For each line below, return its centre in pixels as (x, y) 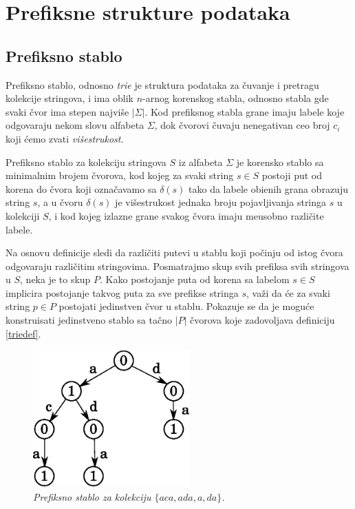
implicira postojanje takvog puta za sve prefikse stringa (122, 292)
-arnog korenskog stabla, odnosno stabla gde (236, 98)
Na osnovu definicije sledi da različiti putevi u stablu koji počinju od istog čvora (174, 252)
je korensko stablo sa (280, 162)
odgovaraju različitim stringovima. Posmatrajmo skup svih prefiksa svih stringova (177, 266)
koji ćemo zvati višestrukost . (65, 138)
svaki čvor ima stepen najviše (67, 111)
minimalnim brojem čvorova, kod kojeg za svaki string (120, 175)
